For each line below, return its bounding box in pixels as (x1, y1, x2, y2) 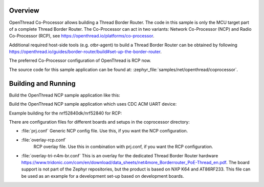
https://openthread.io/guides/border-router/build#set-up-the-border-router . (9, 49, 162, 55)
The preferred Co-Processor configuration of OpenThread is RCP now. (9, 57, 152, 63)
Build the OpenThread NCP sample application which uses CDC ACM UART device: (9, 101, 177, 107)
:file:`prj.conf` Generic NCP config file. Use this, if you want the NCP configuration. (21, 128, 188, 134)
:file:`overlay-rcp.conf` (21, 137, 66, 143)
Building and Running (9, 79, 76, 88)
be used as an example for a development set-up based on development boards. (21, 173, 184, 179)
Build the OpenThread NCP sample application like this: (9, 92, 120, 98)
